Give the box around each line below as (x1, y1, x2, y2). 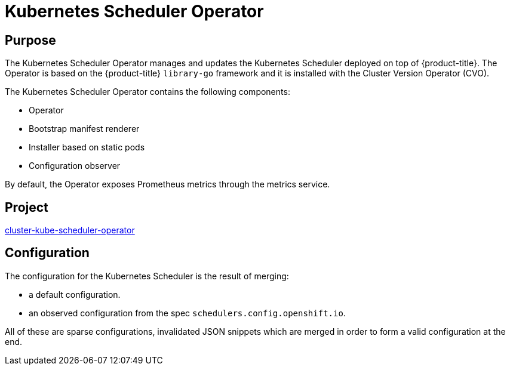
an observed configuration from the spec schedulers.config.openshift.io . (29, 307, 346, 318)
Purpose (5, 32, 56, 48)
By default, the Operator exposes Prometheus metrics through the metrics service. (5, 179, 330, 190)
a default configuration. (29, 289, 121, 300)
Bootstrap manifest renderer (29, 124, 140, 134)
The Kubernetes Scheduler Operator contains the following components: (5, 87, 290, 97)
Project (5, 199, 48, 215)
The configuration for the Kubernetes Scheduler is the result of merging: (5, 270, 289, 281)
